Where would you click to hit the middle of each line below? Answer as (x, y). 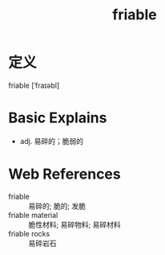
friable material (33, 215)
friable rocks (29, 233)
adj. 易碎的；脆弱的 (52, 141)
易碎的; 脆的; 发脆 (57, 206)
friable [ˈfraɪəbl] (34, 85)
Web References (65, 174)
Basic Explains (58, 118)
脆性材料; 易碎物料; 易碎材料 (75, 224)
